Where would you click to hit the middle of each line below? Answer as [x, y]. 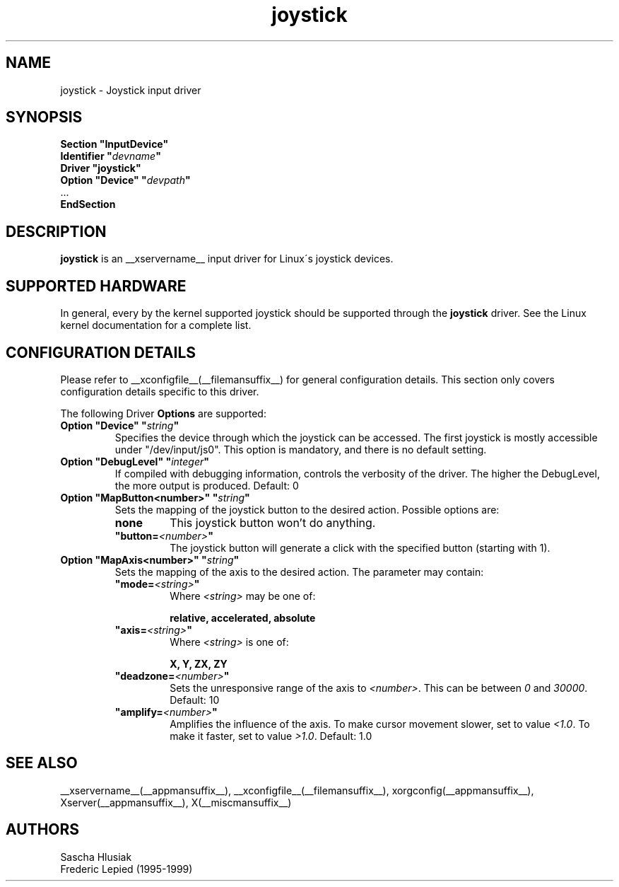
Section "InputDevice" [114, 144]
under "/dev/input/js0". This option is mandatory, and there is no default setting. [301, 449]
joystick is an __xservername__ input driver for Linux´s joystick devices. [227, 259]
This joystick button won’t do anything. [273, 522]
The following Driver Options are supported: [163, 413]
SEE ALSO [42, 763]
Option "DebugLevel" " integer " [135, 461]
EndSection [88, 204]
